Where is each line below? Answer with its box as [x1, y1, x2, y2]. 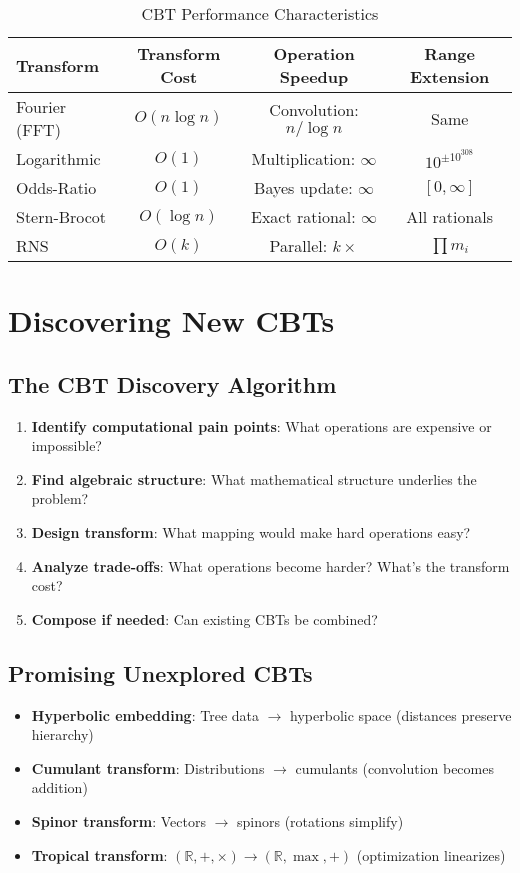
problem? [31, 488, 89, 509]
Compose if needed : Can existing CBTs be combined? [31, 608, 378, 629]
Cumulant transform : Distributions [31, 757, 265, 778]
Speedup [279, 65, 349, 88]
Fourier [16, 95, 67, 118]
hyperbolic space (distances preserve [290, 704, 512, 725]
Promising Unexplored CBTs [8, 657, 313, 688]
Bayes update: [254, 176, 353, 199]
